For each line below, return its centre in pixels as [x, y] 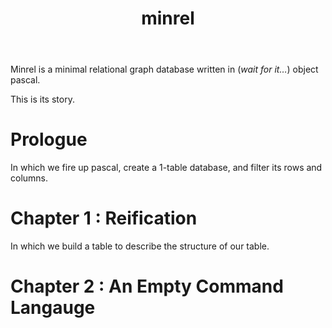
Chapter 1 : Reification [104, 218]
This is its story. [42, 99]
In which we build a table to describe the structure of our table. [140, 246]
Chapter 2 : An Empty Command [147, 286]
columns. [29, 178]
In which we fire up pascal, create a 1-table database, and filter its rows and [166, 168]
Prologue [49, 139]
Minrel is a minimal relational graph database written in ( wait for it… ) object [164, 69]
